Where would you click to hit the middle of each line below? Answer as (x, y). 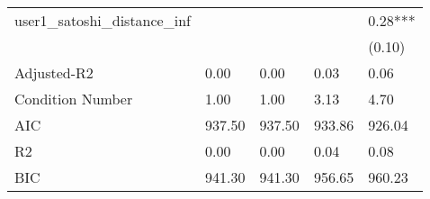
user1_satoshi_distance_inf (103, 20)
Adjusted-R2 (54, 72)
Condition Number (74, 99)
